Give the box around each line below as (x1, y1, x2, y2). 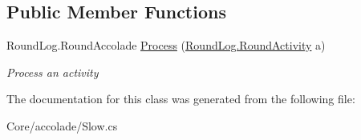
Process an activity (6, 63, 99, 80)
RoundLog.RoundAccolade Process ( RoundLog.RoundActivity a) (6, 37, 326, 54)
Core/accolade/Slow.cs (6, 117, 118, 134)
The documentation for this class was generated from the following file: (6, 90, 355, 107)
